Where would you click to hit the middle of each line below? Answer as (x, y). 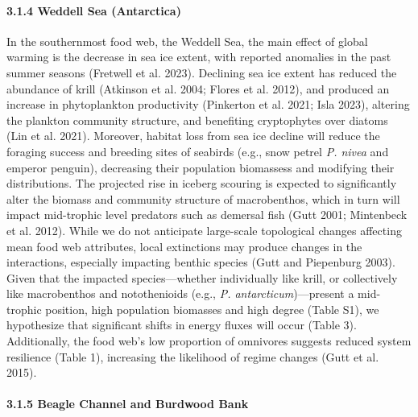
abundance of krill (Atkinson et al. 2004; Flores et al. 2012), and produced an (198, 88)
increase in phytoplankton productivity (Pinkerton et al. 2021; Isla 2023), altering (208, 104)
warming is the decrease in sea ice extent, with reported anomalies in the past (199, 57)
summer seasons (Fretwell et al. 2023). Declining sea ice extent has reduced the (202, 72)
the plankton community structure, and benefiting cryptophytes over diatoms (197, 120)
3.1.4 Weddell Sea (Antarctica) (94, 10)
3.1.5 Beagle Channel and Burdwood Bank (128, 404)
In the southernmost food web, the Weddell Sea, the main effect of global (187, 41)
